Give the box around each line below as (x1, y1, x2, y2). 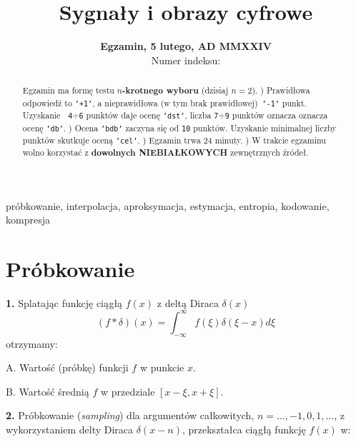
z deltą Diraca (157, 295, 219, 310)
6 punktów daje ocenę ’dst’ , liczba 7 (79, 109, 219, 121)
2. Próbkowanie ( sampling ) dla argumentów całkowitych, (6, 408, 254, 423)
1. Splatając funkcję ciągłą (6, 295, 123, 310)
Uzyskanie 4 (22, 109, 73, 121)
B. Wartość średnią (6, 383, 89, 398)
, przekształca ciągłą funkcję (182, 422, 306, 437)
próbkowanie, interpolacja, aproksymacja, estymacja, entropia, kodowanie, (6, 198, 330, 213)
